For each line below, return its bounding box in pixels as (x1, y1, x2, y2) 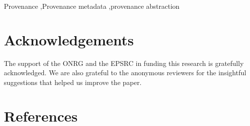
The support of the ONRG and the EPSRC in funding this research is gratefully (4, 58, 244, 68)
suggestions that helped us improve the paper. (4, 77, 142, 87)
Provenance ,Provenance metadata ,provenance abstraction (4, 1, 180, 11)
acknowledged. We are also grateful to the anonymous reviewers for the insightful (4, 67, 247, 78)
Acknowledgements (4, 29, 134, 49)
